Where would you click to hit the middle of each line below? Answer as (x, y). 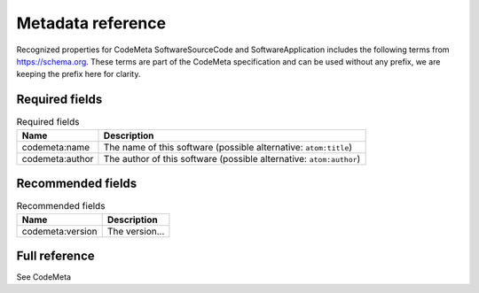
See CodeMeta (43, 277)
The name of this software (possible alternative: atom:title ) (228, 147)
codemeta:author (58, 158)
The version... (136, 231)
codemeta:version (59, 231)
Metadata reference (91, 23)
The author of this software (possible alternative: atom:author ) (232, 158)
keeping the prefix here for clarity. (79, 74)
